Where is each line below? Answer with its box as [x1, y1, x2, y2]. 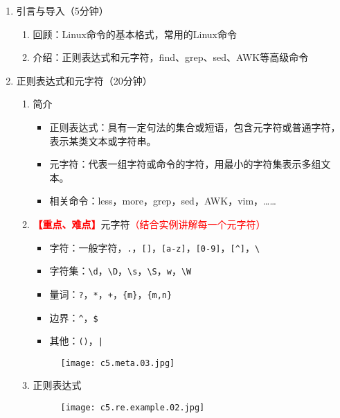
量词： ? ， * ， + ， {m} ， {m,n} [49, 286, 172, 301]
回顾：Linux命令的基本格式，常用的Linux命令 [33, 26, 238, 41]
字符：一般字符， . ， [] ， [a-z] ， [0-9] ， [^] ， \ [49, 240, 260, 254]
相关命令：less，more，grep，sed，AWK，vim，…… [49, 193, 276, 208]
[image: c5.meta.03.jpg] [60, 358, 175, 368]
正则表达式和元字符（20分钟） [16, 73, 152, 87]
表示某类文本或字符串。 [49, 133, 156, 148]
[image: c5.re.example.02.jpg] [60, 403, 205, 413]
